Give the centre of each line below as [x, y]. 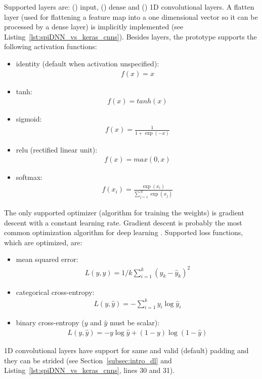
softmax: [29, 177]
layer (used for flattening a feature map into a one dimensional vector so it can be [131, 16]
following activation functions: [51, 46]
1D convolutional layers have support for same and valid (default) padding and [126, 350]
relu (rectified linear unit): [57, 149]
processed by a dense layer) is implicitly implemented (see [94, 27]
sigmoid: [29, 119]
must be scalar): [135, 323]
